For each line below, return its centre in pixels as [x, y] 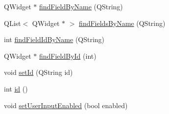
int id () [16, 88]
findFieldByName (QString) [81, 6]
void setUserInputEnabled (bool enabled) [66, 105]
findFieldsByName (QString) [122, 23]
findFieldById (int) [68, 56]
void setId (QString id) [38, 72]
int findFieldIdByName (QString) [54, 39]
